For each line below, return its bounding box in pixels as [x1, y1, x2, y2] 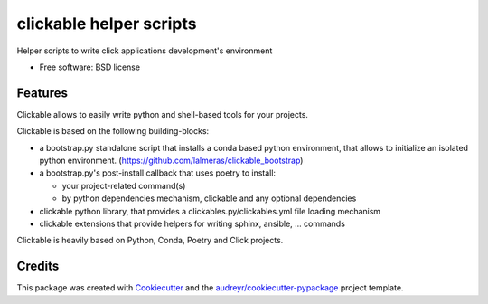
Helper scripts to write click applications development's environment [16, 45, 273, 56]
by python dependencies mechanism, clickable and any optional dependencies [61, 193, 357, 204]
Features [16, 85, 68, 100]
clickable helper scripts [16, 14, 197, 33]
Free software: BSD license [39, 62, 140, 72]
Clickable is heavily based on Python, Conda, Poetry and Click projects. [16, 235, 284, 246]
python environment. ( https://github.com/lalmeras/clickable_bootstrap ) [39, 155, 304, 166]
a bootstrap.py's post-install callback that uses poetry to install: [39, 167, 276, 178]
